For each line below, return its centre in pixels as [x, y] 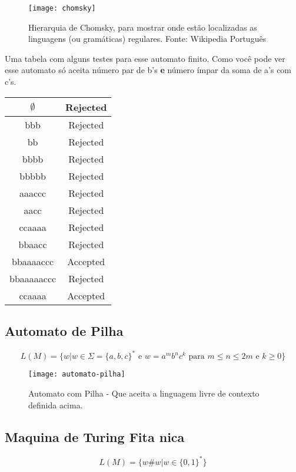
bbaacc [33, 244]
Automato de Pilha [64, 331]
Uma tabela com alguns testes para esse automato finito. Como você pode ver [145, 58]
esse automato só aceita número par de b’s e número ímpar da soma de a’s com [148, 70]
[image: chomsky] [62, 8]
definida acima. [56, 405]
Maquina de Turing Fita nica [95, 436]
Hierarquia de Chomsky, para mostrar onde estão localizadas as [143, 27]
